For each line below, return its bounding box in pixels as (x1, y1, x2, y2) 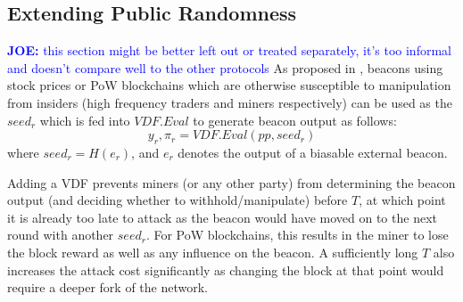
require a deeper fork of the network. (7, 278, 208, 297)
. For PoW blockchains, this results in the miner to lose (145, 225, 449, 244)
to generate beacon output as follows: (193, 110, 397, 129)
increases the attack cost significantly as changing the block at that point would (7, 260, 444, 279)
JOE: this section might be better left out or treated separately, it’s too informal (7, 41, 451, 60)
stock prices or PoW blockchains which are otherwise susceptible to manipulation (7, 76, 451, 94)
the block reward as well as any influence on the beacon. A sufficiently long (7, 242, 418, 261)
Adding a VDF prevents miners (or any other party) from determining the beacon (7, 173, 456, 192)
